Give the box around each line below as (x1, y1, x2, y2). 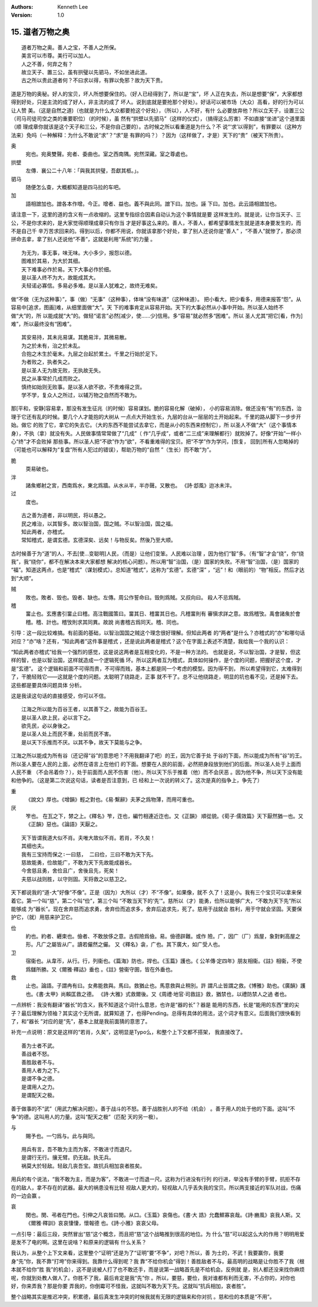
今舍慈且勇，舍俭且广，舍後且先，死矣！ (21, 868, 120, 874)
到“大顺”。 (11, 574, 37, 582)
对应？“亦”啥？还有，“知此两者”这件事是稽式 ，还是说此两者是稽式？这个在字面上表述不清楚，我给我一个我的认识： (11, 638, 290, 645)
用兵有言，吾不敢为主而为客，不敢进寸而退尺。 (21, 1146, 135, 1153)
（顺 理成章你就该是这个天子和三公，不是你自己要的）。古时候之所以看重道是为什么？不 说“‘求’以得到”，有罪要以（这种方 (11, 123, 303, 130)
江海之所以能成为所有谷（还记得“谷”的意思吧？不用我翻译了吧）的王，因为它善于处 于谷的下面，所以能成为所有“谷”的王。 (11, 752, 306, 759)
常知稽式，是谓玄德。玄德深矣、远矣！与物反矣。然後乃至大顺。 (21, 537, 176, 544)
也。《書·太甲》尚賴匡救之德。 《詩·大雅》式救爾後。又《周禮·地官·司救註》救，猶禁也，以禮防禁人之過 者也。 (25, 990, 290, 997)
